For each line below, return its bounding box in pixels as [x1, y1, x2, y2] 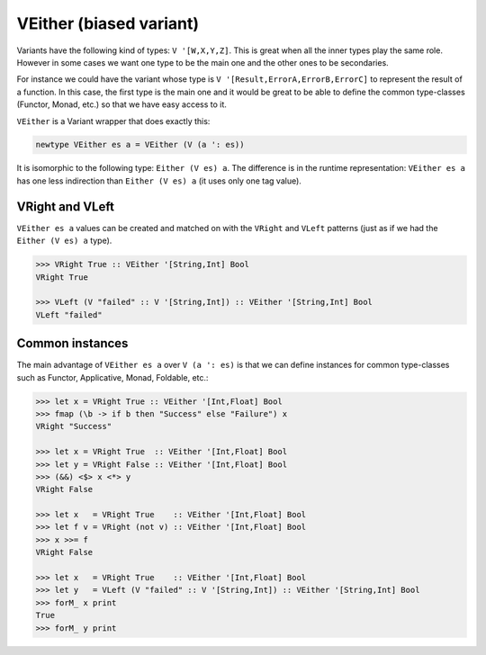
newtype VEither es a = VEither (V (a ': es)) [35, 139, 245, 150]
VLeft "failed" [35, 310, 103, 319]
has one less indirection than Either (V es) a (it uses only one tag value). [16, 175, 301, 186]
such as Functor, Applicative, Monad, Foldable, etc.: [16, 372, 209, 382]
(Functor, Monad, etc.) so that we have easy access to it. [16, 99, 227, 110]
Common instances [16, 336, 129, 351]
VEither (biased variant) [16, 13, 200, 33]
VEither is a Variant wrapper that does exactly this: [16, 115, 211, 126]
